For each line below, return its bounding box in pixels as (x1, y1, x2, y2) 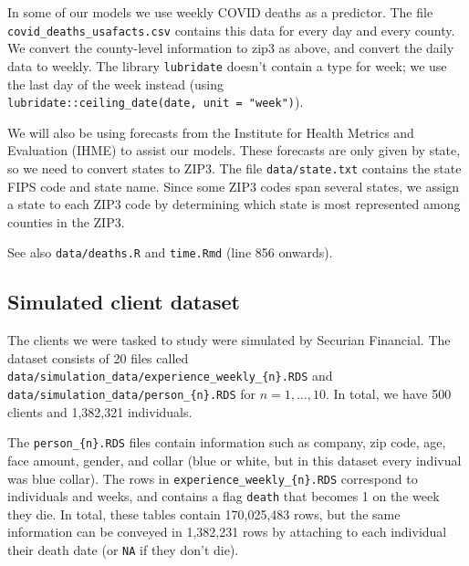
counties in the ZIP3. (7, 212, 125, 231)
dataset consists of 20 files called (7, 348, 189, 367)
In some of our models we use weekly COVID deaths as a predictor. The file (7, 3, 433, 21)
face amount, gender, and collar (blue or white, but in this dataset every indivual (7, 450, 462, 469)
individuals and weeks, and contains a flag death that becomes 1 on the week (7, 487, 440, 506)
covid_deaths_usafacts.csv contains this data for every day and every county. (7, 20, 455, 39)
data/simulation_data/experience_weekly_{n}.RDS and (7, 366, 333, 385)
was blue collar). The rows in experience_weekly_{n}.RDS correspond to (7, 468, 418, 487)
